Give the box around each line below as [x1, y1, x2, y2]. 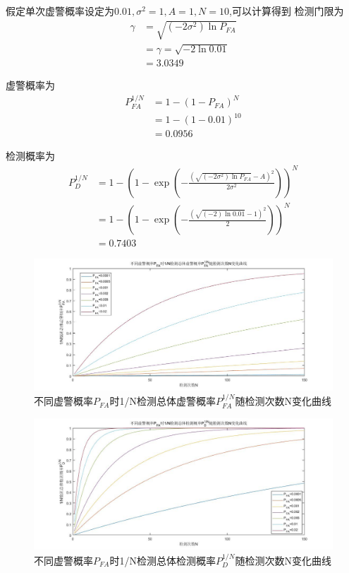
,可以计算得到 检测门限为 [229, 4, 344, 18]
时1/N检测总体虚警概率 [109, 394, 216, 408]
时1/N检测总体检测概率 [109, 553, 216, 567]
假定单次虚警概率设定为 [6, 4, 114, 18]
